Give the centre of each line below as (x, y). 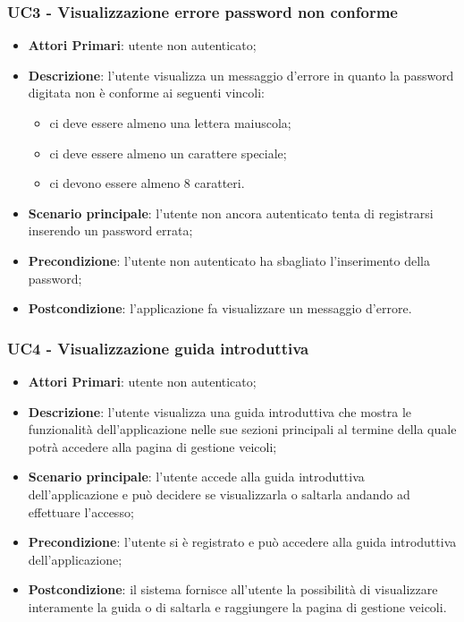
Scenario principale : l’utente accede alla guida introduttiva (196, 477)
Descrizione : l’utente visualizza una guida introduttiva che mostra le (220, 411)
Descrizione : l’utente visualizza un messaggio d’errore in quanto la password (241, 75)
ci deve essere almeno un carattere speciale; (168, 153)
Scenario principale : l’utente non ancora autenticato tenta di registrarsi (231, 213)
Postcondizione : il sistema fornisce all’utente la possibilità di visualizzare (233, 589)
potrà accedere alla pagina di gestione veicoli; (152, 446)
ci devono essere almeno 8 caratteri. (147, 183)
